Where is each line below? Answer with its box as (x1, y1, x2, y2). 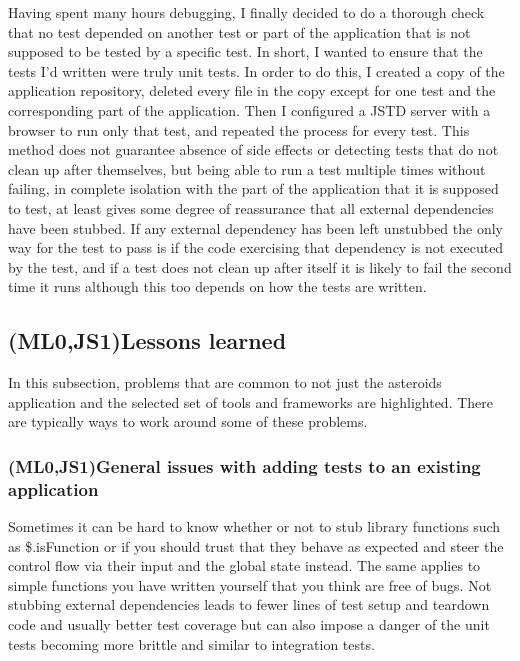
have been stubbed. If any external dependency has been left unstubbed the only (8, 217, 503, 238)
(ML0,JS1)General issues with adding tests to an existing (8, 453, 481, 478)
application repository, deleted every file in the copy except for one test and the (8, 80, 496, 101)
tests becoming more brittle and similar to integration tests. (8, 633, 375, 654)
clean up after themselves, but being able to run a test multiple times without (8, 158, 486, 179)
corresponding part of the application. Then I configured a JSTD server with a (8, 99, 491, 120)
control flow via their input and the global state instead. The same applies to (8, 555, 481, 576)
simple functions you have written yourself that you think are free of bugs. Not (8, 574, 492, 595)
